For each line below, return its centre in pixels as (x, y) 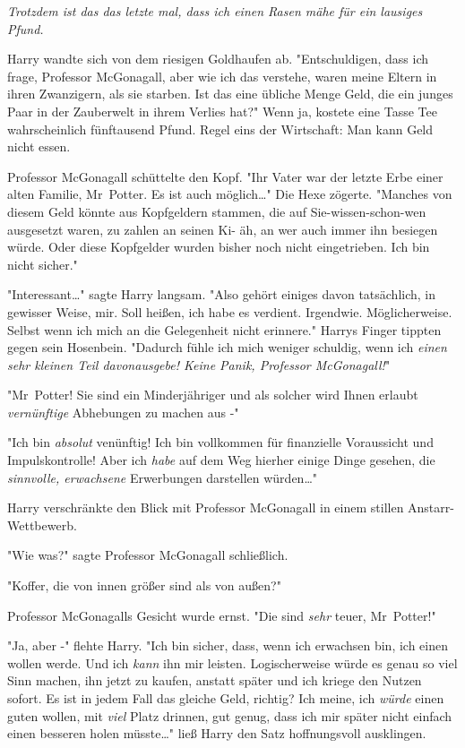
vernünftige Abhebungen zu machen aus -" (123, 412)
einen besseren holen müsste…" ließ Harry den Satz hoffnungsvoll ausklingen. (217, 733)
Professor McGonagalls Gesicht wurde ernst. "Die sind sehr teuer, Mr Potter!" (222, 615)
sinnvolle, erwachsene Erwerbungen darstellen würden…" (163, 477)
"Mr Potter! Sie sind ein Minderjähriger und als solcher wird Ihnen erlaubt (213, 395)
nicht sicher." (43, 264)
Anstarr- (431, 507)
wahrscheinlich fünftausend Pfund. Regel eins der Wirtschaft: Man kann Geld (220, 129)
